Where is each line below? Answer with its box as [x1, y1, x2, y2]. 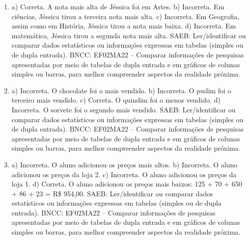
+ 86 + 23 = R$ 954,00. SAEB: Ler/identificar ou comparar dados [11, 188, 213, 198]
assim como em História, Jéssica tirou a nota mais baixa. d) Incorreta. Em [11, 21, 236, 31]
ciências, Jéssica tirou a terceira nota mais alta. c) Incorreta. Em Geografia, [11, 11, 240, 21]
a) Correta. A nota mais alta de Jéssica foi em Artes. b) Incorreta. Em [11, 1, 224, 11]
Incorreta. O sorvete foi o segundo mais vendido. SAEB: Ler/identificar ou [11, 104, 236, 114]
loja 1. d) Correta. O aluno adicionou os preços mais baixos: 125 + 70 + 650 [11, 179, 242, 189]
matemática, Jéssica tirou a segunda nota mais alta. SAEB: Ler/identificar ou [11, 30, 246, 40]
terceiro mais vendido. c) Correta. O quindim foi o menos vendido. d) [11, 95, 221, 105]
